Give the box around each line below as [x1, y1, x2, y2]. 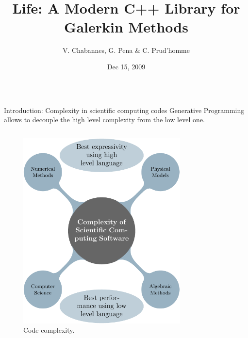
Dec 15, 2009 [107, 61, 146, 71]
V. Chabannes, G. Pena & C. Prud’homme [63, 45, 190, 55]
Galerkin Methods [64, 17, 188, 37]
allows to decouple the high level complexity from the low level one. [4, 114, 205, 125]
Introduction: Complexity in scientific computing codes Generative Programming [4, 105, 245, 115]
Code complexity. [23, 325, 75, 335]
